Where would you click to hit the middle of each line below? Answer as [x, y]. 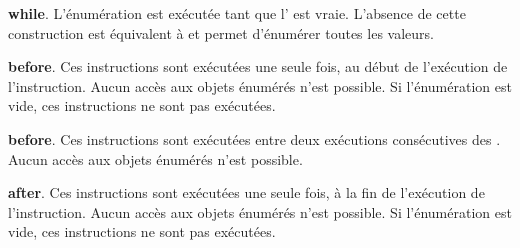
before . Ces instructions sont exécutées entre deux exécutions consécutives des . [254, 138]
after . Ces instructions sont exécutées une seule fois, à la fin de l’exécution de [246, 192]
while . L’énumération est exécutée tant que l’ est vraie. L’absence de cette [237, 13]
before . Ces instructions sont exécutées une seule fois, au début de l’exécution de [258, 66]
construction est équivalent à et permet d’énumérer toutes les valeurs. [221, 32]
